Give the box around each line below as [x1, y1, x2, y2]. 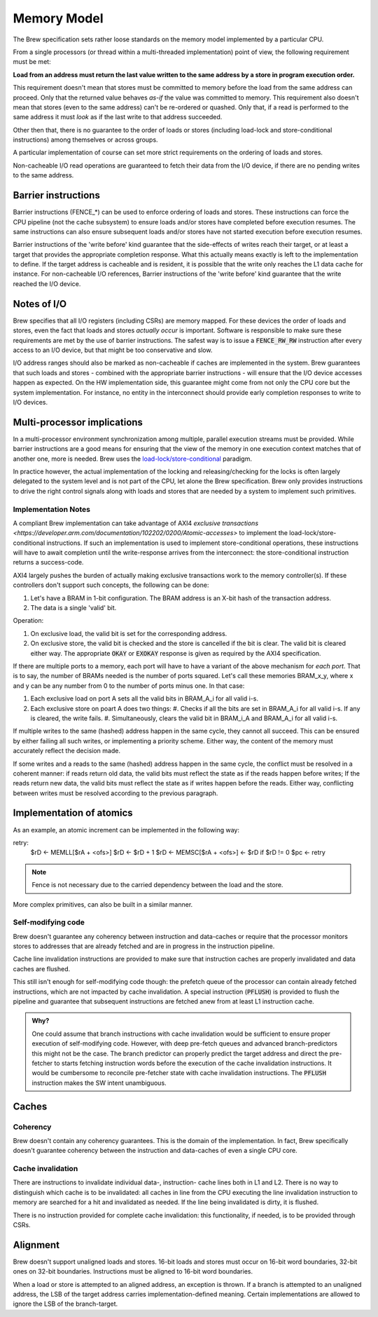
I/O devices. [13, 398, 48, 406]
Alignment [13, 1238, 59, 1251]
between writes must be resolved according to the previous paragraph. [13, 789, 218, 797]
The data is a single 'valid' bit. [30, 604, 117, 612]
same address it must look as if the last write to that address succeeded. [13, 113, 223, 121]
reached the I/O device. [13, 279, 81, 288]
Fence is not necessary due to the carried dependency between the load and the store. [31, 881, 283, 889]
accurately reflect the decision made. [13, 747, 120, 755]
